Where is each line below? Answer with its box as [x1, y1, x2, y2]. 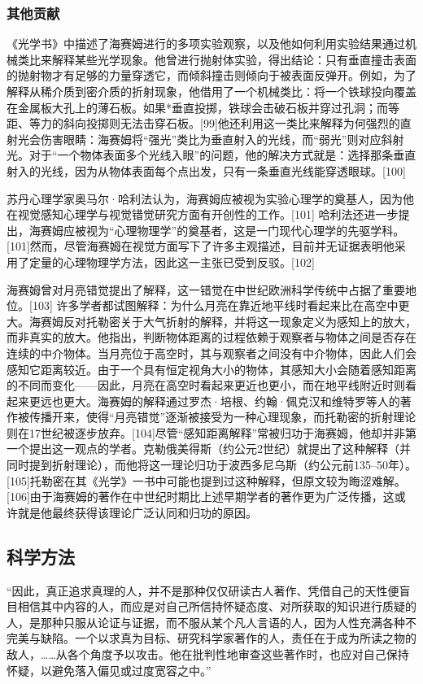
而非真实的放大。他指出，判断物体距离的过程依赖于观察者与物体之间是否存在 [7, 329, 416, 346]
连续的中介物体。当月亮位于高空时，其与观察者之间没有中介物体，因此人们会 [7, 344, 416, 361]
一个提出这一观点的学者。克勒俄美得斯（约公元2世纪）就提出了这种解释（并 [7, 440, 411, 457]
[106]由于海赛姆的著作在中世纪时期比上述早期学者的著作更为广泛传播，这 [7, 488, 395, 505]
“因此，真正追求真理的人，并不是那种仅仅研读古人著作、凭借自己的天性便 [7, 582, 399, 599]
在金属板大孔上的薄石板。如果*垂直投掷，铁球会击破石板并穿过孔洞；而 [7, 98, 388, 115]
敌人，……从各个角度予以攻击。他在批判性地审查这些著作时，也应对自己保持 [7, 646, 409, 663]
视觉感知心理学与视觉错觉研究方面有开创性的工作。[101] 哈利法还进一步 [17, 206, 399, 223]
